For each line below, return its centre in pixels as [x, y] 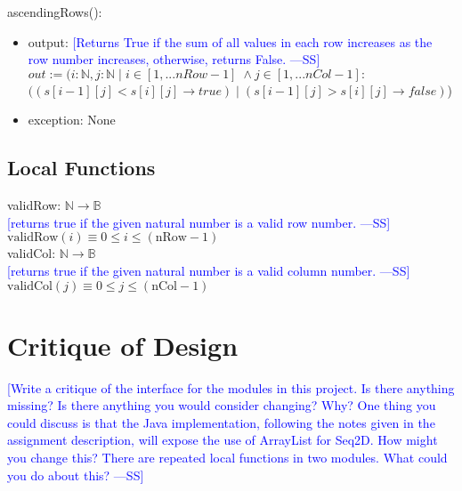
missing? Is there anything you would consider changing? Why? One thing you [222, 405]
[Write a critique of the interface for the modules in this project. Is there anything [231, 387]
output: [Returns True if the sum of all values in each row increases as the [230, 41]
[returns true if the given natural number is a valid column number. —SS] [209, 270]
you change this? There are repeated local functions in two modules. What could [227, 458]
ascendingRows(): [55, 12]
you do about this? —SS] [76, 475]
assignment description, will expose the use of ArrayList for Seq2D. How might [223, 440]
